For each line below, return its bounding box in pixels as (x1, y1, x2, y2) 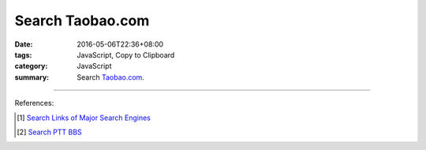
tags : (14, 50, 32, 59)
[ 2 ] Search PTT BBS (17, 127, 82, 137)
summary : (14, 72, 50, 82)
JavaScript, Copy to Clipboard (77, 50, 175, 59)
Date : (14, 39, 33, 49)
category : (14, 62, 48, 71)
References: (14, 99, 54, 108)
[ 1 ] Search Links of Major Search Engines (17, 113, 151, 122)
